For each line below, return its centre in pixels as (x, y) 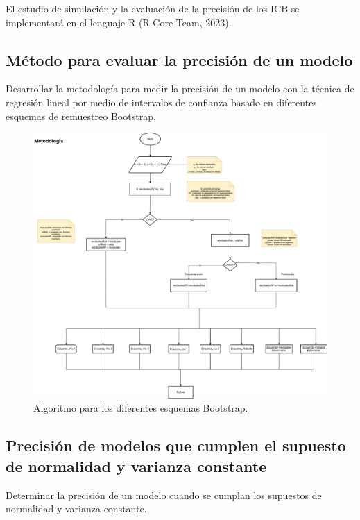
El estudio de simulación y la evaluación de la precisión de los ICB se (153, 8)
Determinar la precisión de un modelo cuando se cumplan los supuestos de (164, 495)
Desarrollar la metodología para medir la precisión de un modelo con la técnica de (180, 89)
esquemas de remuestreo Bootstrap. (81, 116)
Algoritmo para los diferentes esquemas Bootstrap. (141, 408)
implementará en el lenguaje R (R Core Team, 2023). (119, 22)
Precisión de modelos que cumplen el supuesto (176, 445)
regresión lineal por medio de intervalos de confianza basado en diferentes (161, 102)
